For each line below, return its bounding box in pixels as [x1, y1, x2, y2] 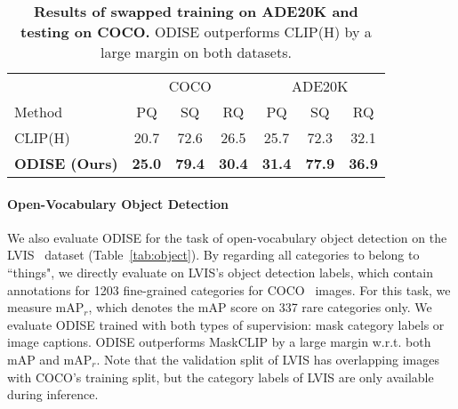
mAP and [7, 349, 60, 368]
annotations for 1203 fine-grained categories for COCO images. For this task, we [7, 280, 451, 299]
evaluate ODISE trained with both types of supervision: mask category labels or [7, 315, 445, 333]
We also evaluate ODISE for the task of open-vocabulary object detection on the [7, 228, 447, 246]
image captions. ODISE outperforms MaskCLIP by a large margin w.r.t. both [7, 333, 431, 351]
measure [7, 298, 52, 317]
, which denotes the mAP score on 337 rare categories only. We [88, 298, 432, 317]
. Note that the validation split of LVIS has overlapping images [96, 349, 439, 368]
